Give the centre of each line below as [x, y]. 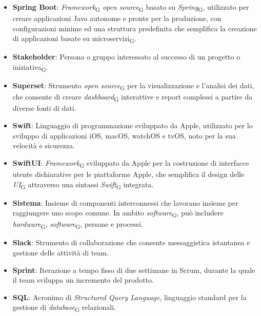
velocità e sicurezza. [44, 145]
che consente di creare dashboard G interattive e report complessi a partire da [133, 97]
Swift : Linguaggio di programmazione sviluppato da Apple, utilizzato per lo [133, 125]
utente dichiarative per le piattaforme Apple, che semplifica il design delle [128, 174]
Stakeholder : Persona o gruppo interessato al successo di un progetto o [126, 57]
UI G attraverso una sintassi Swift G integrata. [83, 185]
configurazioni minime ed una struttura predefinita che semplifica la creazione [135, 28]
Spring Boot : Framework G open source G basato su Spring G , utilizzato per [131, 7]
